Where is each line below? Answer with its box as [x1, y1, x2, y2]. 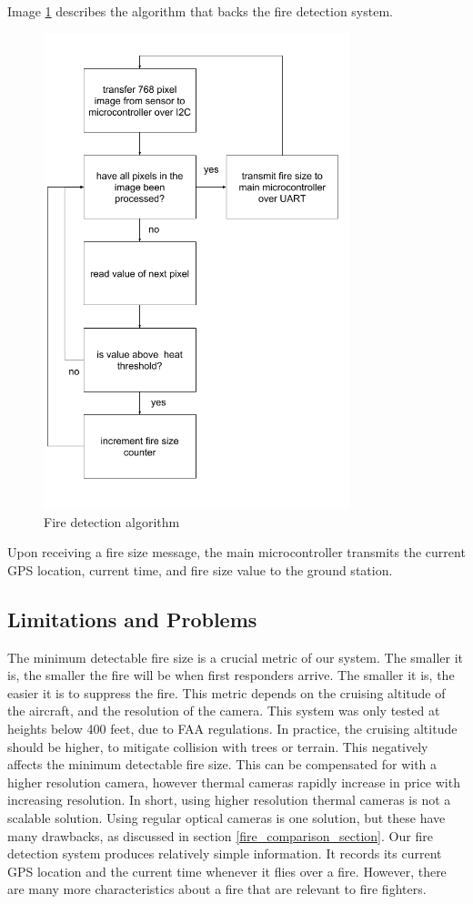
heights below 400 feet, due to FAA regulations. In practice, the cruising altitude [7, 719, 458, 738]
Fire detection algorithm [44, 512, 180, 531]
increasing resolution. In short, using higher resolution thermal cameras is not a [7, 790, 451, 809]
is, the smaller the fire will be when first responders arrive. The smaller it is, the [7, 665, 455, 685]
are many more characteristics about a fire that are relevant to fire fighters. [7, 879, 427, 899]
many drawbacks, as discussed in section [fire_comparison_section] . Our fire [7, 826, 433, 845]
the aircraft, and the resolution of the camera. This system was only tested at [7, 701, 440, 720]
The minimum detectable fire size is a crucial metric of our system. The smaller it [7, 647, 463, 666]
